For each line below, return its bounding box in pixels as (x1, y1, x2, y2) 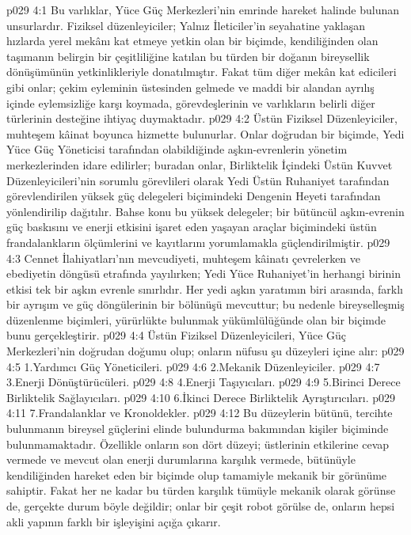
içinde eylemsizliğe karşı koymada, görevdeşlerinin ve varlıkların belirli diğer (6, 94, 375, 111)
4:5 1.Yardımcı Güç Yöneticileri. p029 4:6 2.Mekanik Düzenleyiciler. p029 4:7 (6, 358, 380, 374)
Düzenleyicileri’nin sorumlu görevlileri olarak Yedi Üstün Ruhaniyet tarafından (6, 172, 390, 188)
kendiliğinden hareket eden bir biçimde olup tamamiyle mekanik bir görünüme (6, 466, 387, 483)
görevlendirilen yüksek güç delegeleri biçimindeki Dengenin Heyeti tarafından (6, 188, 381, 204)
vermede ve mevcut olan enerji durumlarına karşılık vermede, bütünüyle (6, 451, 356, 468)
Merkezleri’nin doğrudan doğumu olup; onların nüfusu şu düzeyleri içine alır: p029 (6, 343, 405, 359)
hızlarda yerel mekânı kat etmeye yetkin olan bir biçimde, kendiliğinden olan (6, 32, 379, 49)
